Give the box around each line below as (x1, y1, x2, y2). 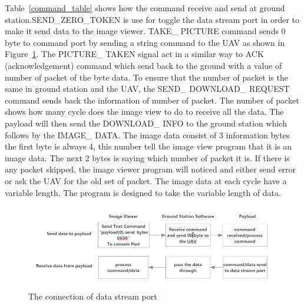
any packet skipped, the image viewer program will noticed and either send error (5, 163, 296, 175)
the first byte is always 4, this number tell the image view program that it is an (5, 140, 292, 152)
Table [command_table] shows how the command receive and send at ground (5, 2, 285, 14)
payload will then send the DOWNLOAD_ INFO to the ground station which (5, 117, 287, 129)
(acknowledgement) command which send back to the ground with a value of (5, 59, 282, 71)
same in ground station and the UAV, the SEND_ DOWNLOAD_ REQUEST (5, 82, 290, 95)
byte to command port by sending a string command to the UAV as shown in (5, 36, 285, 48)
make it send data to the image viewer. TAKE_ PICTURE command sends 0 (5, 25, 286, 37)
